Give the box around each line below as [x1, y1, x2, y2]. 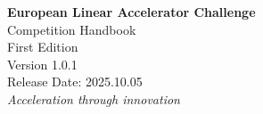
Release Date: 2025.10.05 [7, 72, 143, 91]
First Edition [7, 37, 78, 56]
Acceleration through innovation [7, 89, 180, 108]
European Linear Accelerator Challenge [7, 3, 256, 20]
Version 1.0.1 [7, 54, 78, 73]
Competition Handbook [7, 20, 136, 38]
